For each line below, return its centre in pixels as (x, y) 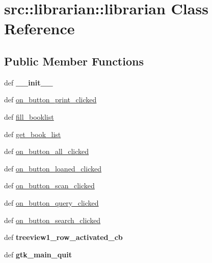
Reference (39, 28)
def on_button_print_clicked (50, 100)
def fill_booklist (29, 116)
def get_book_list (33, 134)
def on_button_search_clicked (52, 220)
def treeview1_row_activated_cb (63, 237)
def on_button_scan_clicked (49, 185)
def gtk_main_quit (38, 254)
